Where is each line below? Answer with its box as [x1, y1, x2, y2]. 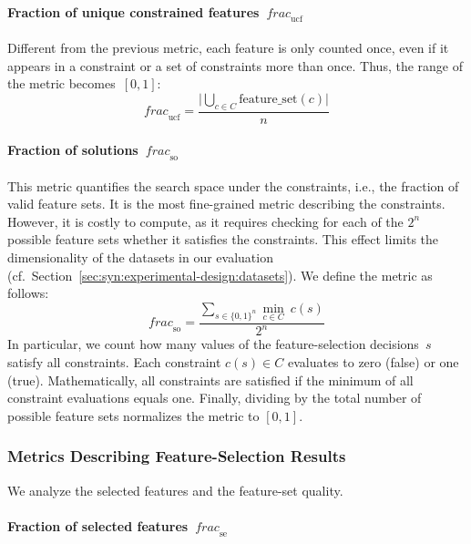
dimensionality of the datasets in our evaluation [7, 247, 273, 266]
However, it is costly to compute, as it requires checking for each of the [7, 211, 404, 231]
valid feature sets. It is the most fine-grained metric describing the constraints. [7, 194, 445, 213]
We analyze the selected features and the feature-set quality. [7, 480, 343, 499]
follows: [7, 283, 49, 303]
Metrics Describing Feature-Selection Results [7, 445, 346, 467]
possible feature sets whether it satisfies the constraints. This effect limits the [7, 230, 439, 249]
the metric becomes [7, 74, 116, 93]
